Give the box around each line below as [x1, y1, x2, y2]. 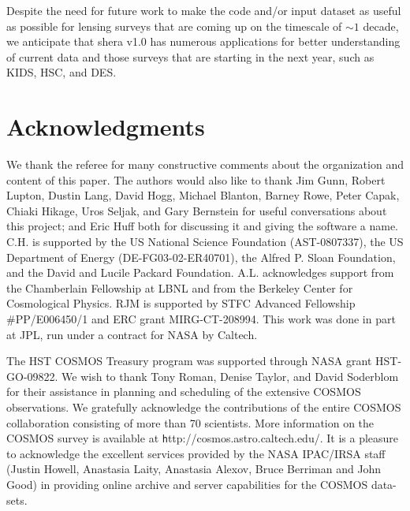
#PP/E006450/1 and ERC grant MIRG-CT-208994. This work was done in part [6, 311, 396, 327]
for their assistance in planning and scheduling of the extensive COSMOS [6, 383, 361, 400]
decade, [363, 17, 399, 34]
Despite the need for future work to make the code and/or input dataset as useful [6, 2, 401, 18]
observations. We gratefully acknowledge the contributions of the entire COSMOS [6, 399, 401, 415]
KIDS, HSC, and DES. [6, 64, 117, 80]
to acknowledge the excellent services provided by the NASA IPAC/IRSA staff [6, 445, 386, 461]
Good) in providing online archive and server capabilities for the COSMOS [6, 476, 368, 493]
